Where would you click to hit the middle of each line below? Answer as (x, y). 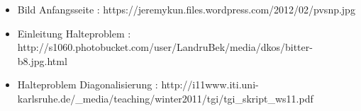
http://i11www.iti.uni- (210, 84)
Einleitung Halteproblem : (74, 33)
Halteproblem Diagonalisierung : (88, 84)
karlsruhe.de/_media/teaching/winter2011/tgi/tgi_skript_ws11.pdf (165, 98)
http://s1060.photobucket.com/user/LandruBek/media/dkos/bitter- (165, 47)
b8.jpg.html (42, 60)
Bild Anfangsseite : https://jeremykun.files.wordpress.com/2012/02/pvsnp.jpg (186, 9)
